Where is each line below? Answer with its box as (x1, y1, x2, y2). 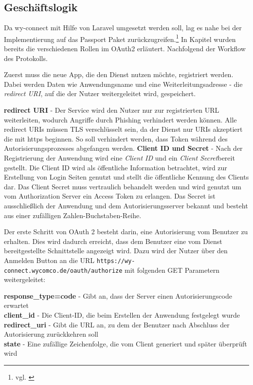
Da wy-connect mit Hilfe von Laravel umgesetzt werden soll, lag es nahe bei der (4, 22, 242, 33)
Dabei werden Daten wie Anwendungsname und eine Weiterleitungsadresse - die (4, 79, 243, 89)
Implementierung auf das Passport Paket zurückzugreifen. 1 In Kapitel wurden (4, 32, 236, 44)
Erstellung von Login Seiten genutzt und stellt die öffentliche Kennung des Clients (4, 172, 249, 182)
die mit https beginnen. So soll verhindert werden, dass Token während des (4, 133, 228, 143)
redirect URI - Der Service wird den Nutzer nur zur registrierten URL (4, 105, 219, 115)
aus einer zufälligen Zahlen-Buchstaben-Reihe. (4, 210, 142, 220)
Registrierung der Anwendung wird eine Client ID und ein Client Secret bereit (4, 152, 235, 162)
